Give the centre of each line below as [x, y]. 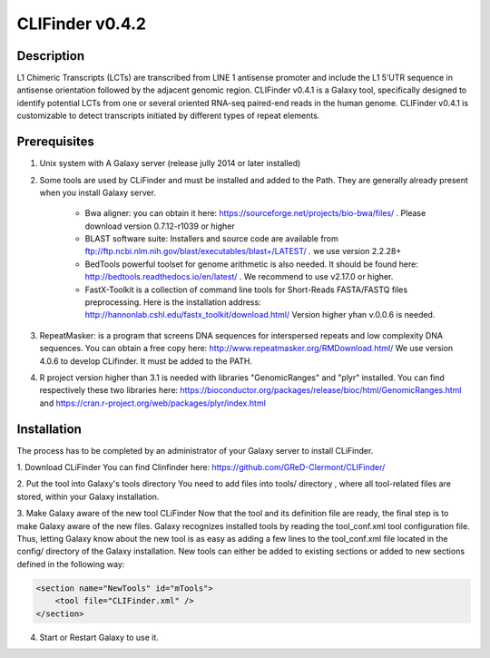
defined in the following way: [71, 564]
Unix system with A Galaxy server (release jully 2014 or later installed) [170, 163]
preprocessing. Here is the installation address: [173, 302]
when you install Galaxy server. [98, 192]
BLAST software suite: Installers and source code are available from [212, 239]
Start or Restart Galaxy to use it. [99, 637]
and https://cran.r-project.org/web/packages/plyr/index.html [153, 403]
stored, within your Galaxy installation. [88, 496]
